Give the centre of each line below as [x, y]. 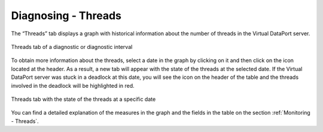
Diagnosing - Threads [66, 16]
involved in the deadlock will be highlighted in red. [73, 85]
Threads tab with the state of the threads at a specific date [83, 99]
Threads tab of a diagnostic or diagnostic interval [72, 47]
